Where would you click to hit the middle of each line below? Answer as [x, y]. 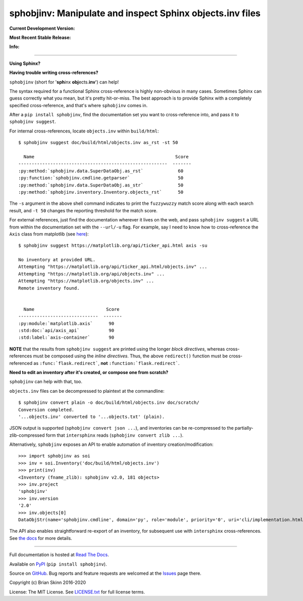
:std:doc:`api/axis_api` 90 [66, 330]
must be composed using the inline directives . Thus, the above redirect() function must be [131, 356]
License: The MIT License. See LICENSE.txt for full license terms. [77, 592]
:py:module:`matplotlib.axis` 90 [66, 323]
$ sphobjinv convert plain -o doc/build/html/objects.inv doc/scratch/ [109, 403]
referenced [21, 363]
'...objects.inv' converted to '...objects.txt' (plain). [92, 417]
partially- [244, 428]
